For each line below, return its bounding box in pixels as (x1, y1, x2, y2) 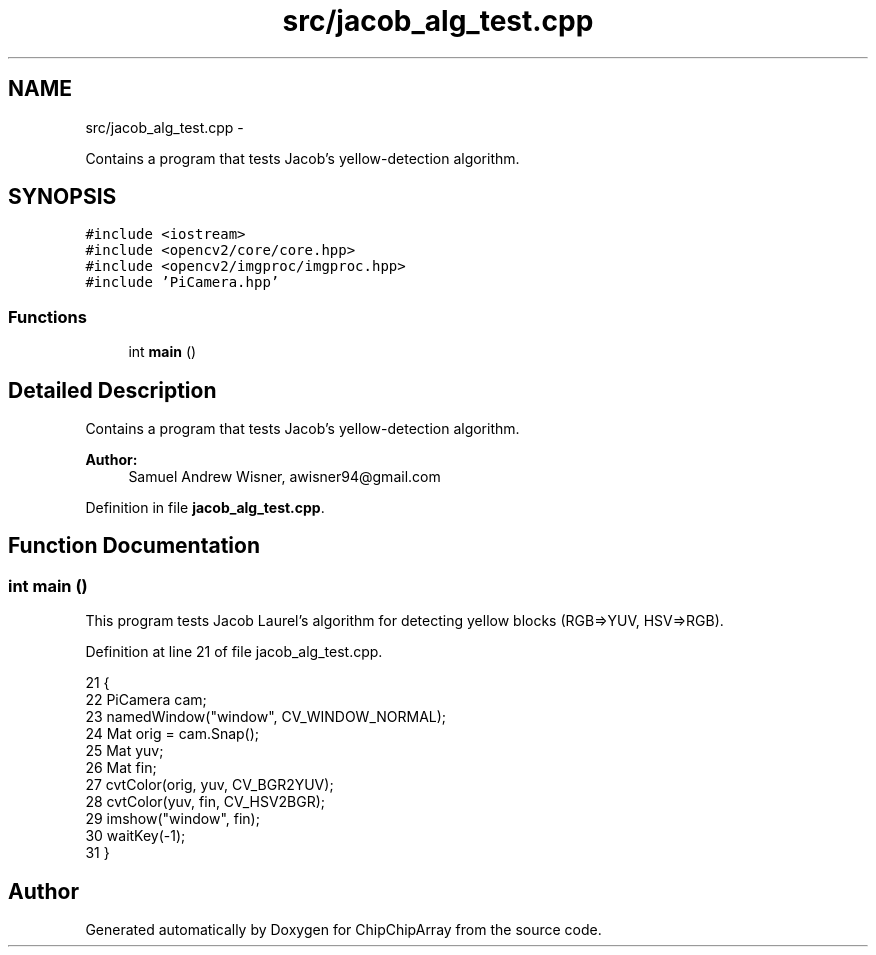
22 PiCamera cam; (85, 691, 207, 709)
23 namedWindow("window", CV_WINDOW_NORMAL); (85, 708, 447, 726)
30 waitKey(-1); (85, 827, 186, 845)
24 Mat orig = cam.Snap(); (85, 725, 260, 743)
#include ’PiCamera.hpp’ (85, 274, 280, 291)
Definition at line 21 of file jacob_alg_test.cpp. (85, 643, 383, 661)
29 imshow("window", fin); (85, 810, 260, 828)
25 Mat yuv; (85, 742, 164, 760)
